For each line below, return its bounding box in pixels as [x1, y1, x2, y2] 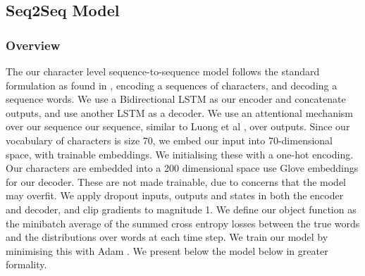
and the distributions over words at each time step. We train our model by [6, 230, 328, 244]
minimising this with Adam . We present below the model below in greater [6, 243, 328, 258]
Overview [6, 36, 61, 54]
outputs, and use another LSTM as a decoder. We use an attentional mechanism [6, 105, 353, 120]
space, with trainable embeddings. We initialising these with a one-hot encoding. [6, 146, 354, 161]
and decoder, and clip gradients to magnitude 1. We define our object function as [6, 201, 357, 216]
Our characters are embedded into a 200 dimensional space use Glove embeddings [6, 161, 359, 175]
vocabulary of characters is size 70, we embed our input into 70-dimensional [6, 132, 333, 147]
